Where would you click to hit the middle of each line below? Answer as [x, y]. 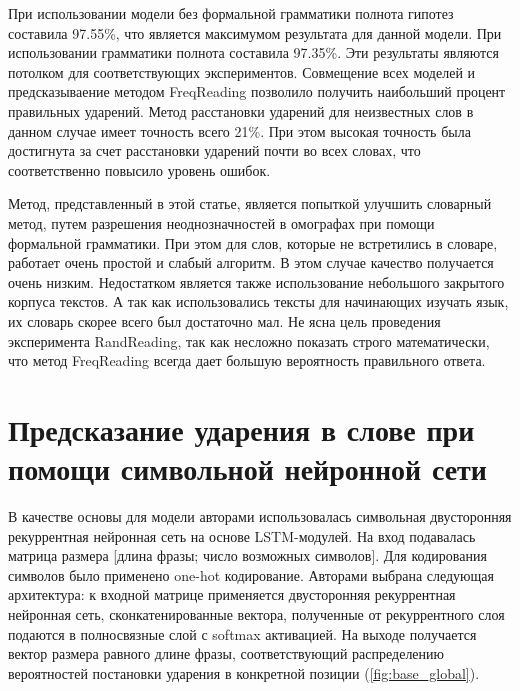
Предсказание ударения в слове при [241, 428]
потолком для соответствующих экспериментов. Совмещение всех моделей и [242, 71]
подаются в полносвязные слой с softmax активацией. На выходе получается [242, 633]
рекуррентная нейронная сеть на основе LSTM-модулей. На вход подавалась [242, 535]
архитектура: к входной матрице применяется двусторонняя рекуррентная [232, 594]
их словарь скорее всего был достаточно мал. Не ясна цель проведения [224, 320]
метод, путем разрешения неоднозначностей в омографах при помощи [221, 222]
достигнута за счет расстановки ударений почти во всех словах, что [214, 150]
